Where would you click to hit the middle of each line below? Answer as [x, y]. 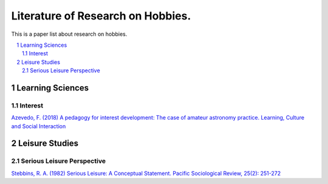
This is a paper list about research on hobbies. [69, 34]
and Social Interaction [39, 126]
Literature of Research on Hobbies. [101, 16]
